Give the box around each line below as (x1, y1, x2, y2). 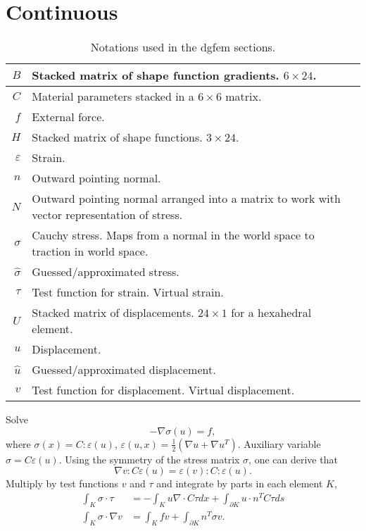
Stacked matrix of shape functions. (32, 129, 203, 146)
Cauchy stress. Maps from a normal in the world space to (32, 227, 315, 244)
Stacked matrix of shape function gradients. (32, 67, 279, 84)
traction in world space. (32, 243, 149, 260)
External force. (32, 108, 105, 125)
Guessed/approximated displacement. (32, 361, 216, 378)
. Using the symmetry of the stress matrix (58, 451, 240, 466)
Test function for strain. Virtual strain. (32, 284, 224, 301)
